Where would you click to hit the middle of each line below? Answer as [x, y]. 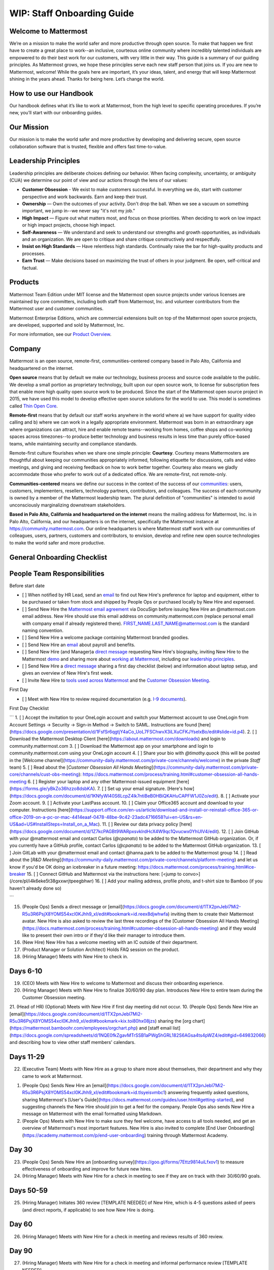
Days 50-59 [29, 1190]
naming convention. [43, 630]
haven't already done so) [36, 888]
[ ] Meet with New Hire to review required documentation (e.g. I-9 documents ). [104, 699]
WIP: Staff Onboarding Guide [72, 13]
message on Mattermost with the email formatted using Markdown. [92, 1114]
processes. [34, 253]
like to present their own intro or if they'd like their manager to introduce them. [104, 935]
